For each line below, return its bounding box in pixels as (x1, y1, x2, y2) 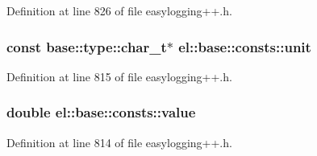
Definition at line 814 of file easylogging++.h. (6, 133, 232, 150)
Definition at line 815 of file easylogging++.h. (6, 68, 232, 84)
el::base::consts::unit (178, 36, 311, 56)
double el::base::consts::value (6, 102, 196, 122)
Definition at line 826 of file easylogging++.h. (6, 2, 232, 18)
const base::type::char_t (6, 36, 167, 56)
